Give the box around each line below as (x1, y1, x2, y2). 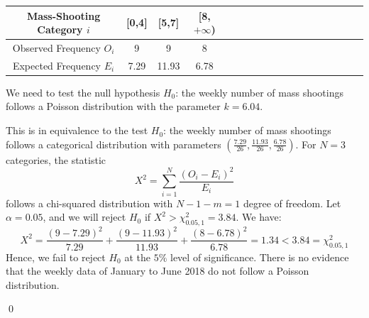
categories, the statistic (6, 152, 106, 167)
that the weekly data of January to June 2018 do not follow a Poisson (6, 263, 309, 278)
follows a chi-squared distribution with (6, 195, 173, 210)
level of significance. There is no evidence (170, 249, 349, 264)
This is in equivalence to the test (6, 123, 148, 138)
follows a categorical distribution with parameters (6, 136, 221, 151)
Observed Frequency (12, 40, 101, 55)
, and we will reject (43, 209, 126, 224)
